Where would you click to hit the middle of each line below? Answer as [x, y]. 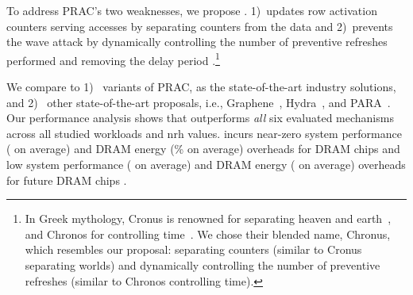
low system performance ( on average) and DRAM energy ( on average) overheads [206, 164]
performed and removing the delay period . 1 [113, 59]
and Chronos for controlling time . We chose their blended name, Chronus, [208, 234]
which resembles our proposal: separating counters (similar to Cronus [193, 249]
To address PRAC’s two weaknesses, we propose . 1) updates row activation [192, 10]
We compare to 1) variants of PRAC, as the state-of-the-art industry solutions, [201, 87]
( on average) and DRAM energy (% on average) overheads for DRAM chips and [203, 149]
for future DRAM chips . [67, 180]
